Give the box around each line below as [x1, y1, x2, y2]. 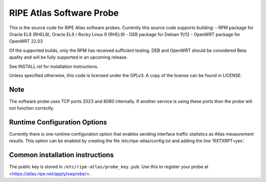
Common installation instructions [9, 151, 114, 159]
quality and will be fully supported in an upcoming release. [9, 54, 128, 60]
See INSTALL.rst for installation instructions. [9, 63, 99, 69]
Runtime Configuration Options [9, 118, 107, 126]
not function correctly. [9, 105, 54, 111]
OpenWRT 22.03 [9, 38, 43, 44]
